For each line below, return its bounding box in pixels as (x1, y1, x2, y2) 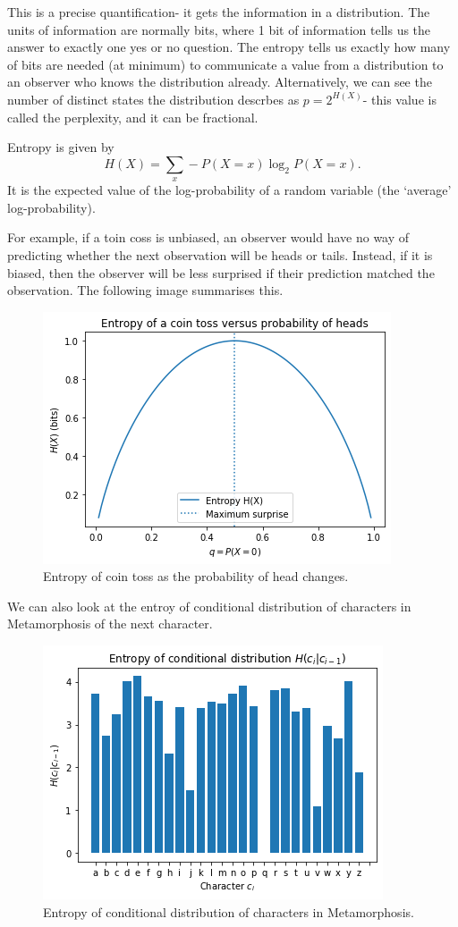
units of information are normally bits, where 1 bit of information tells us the (7, 20, 431, 38)
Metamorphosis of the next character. (7, 614, 213, 633)
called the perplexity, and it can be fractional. (7, 107, 259, 126)
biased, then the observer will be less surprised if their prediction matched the (7, 263, 435, 282)
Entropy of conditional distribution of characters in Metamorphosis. (43, 902, 414, 921)
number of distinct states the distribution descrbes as (7, 89, 300, 108)
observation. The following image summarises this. (7, 281, 284, 299)
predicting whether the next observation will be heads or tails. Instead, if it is (7, 245, 433, 264)
